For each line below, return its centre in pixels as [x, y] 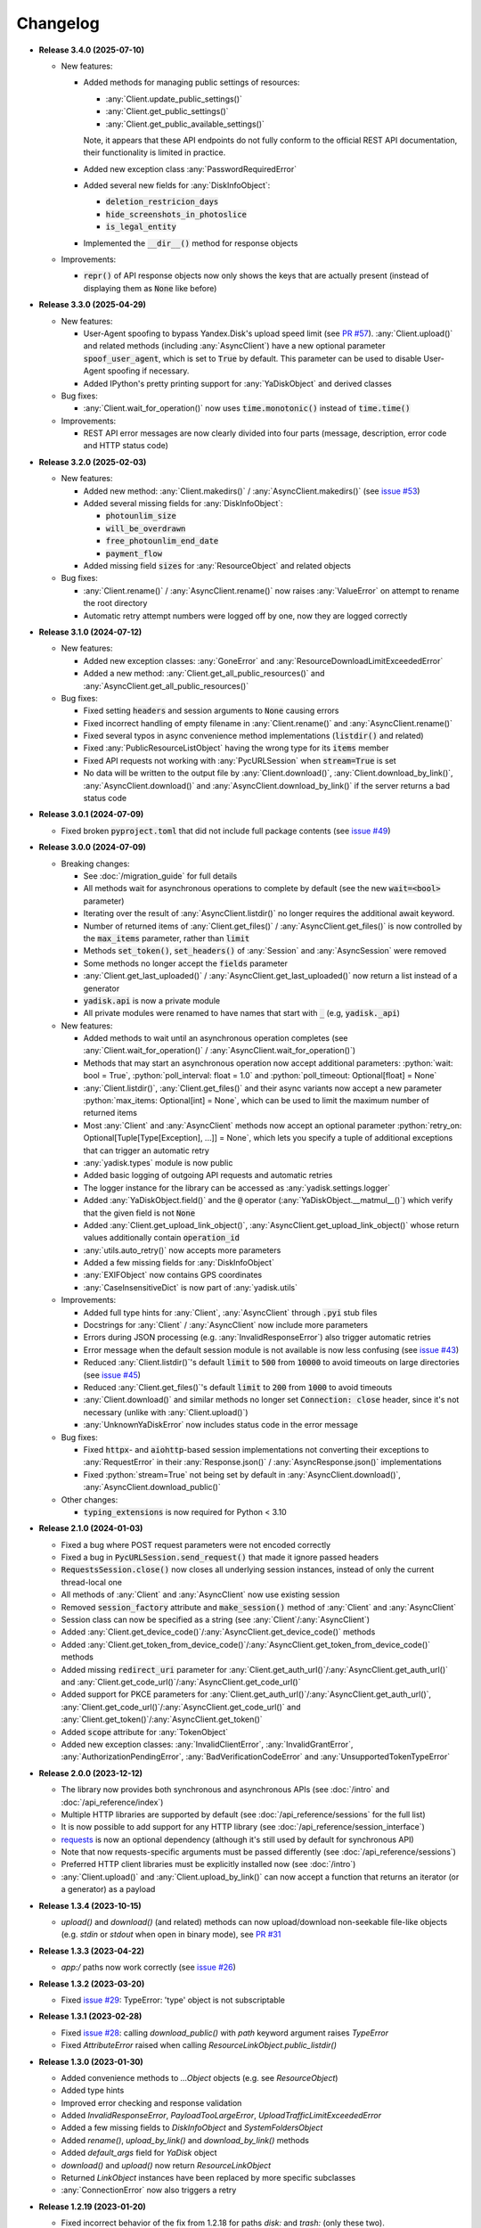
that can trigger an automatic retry [146, 1151]
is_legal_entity [141, 227]
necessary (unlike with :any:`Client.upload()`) [166, 1412]
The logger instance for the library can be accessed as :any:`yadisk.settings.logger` [237, 1188]
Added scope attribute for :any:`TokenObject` [145, 1732]
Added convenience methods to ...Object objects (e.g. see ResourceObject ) [200, 2077]
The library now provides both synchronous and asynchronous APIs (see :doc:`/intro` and [225, 1790]
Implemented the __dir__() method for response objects [191, 243]
